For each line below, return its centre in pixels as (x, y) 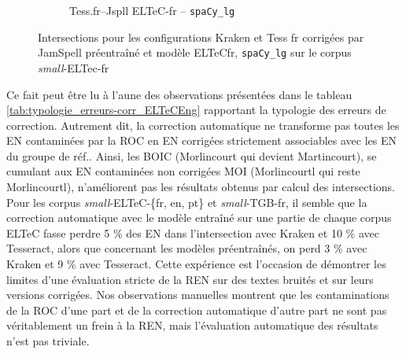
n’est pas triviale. (48, 341)
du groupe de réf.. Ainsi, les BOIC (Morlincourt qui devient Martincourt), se (192, 155)
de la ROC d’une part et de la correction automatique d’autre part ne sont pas (197, 310)
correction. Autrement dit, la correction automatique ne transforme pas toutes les (203, 125)
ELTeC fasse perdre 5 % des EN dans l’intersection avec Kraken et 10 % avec (193, 232)
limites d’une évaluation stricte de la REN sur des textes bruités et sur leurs (190, 279)
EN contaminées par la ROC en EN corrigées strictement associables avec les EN (202, 140)
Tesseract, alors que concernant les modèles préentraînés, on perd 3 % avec (187, 248)
